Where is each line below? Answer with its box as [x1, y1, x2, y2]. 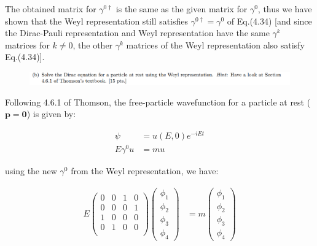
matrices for [5, 38, 50, 51]
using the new [5, 164, 57, 177]
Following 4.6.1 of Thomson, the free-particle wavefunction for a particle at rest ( [5, 95, 311, 108]
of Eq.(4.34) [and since [227, 14, 312, 27]
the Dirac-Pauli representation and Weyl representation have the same [5, 26, 270, 39]
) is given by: [26, 107, 76, 120]
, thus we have [257, 2, 312, 15]
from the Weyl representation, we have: [71, 164, 219, 177]
